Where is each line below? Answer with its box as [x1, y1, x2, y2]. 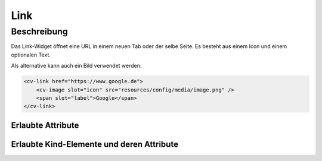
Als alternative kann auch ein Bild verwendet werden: [11, 62, 142, 70]
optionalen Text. [11, 51, 51, 58]
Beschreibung [11, 26, 68, 37]
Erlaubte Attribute [11, 120, 79, 130]
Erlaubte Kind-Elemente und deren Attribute [11, 139, 179, 149]
